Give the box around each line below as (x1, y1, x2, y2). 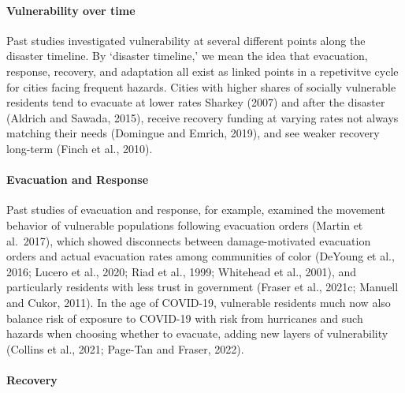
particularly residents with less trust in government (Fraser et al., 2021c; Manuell (6, 279, 399, 295)
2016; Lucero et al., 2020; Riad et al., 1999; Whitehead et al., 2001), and (6, 263, 357, 279)
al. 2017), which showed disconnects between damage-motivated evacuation (6, 232, 371, 249)
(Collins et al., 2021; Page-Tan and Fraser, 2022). (6, 340, 244, 357)
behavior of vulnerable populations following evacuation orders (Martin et (6, 216, 363, 233)
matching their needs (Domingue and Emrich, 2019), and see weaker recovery (6, 125, 380, 141)
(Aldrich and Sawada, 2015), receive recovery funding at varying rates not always (6, 109, 399, 125)
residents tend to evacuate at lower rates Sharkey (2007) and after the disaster (6, 94, 385, 110)
